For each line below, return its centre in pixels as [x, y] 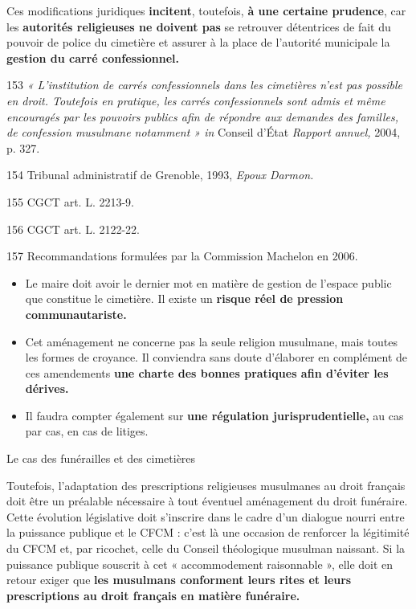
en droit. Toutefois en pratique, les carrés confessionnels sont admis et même [196, 100]
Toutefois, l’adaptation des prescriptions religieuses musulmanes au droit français [206, 485]
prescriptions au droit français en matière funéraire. [153, 595]
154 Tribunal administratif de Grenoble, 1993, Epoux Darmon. [160, 175]
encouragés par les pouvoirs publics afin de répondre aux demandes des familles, [202, 116]
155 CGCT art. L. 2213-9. [70, 201]
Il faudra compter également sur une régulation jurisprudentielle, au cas [214, 415]
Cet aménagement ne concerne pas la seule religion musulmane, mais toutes [211, 341]
